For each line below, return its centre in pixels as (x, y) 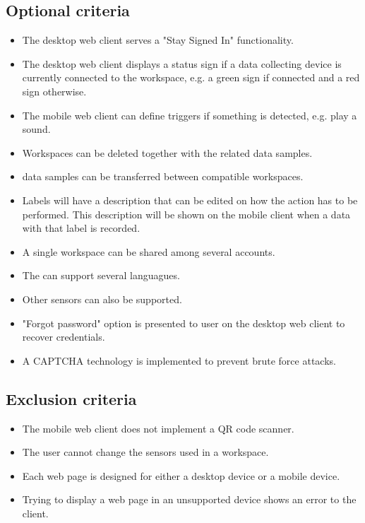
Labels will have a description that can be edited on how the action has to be (190, 200)
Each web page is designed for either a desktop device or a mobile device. (181, 475)
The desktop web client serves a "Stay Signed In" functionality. (158, 40)
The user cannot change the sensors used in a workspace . (145, 452)
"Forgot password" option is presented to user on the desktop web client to (184, 323)
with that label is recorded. (81, 228)
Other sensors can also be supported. (102, 299)
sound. (36, 129)
